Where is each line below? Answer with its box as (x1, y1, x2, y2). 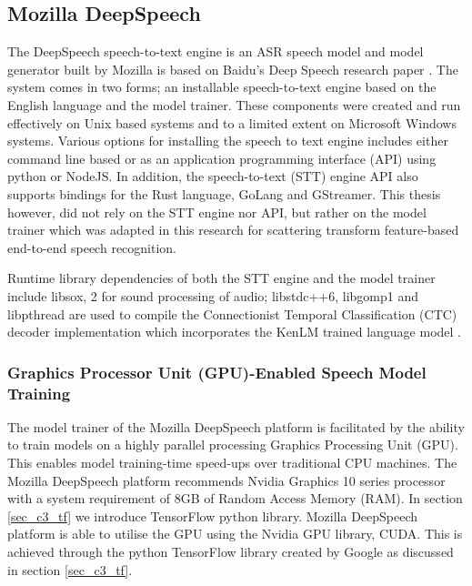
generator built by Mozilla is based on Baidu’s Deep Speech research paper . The (7, 59, 458, 78)
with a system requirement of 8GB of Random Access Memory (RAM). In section (7, 489, 463, 508)
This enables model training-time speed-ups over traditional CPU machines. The (7, 453, 457, 472)
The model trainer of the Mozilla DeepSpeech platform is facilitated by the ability (7, 417, 465, 436)
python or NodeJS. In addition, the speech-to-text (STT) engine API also (7, 167, 418, 186)
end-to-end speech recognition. (7, 237, 177, 257)
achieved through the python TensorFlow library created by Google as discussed (7, 542, 454, 561)
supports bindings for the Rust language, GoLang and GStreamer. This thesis (7, 184, 441, 203)
